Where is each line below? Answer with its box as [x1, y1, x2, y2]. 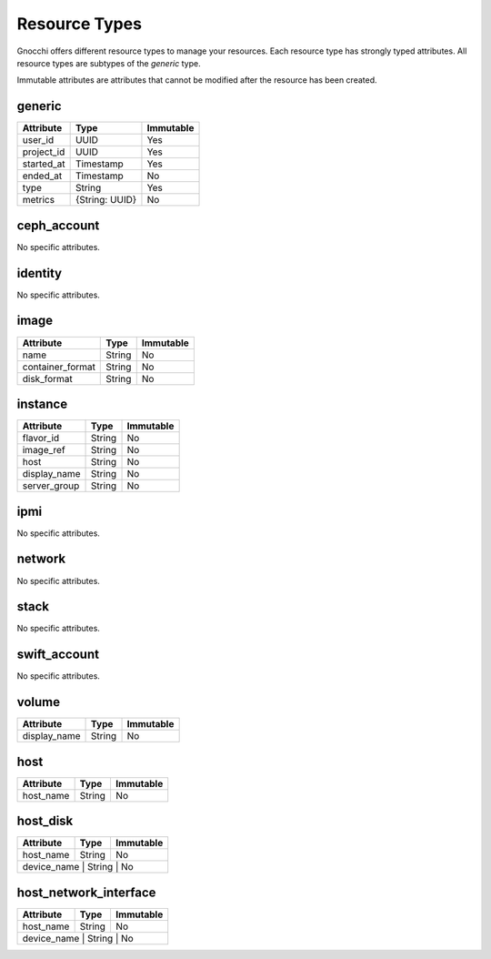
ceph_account [16, 217, 100, 233]
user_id [22, 134, 55, 146]
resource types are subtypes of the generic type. [16, 57, 201, 68]
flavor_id [22, 432, 60, 445]
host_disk [16, 813, 74, 829]
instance [16, 396, 68, 411]
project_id [22, 146, 65, 158]
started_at [22, 157, 65, 170]
